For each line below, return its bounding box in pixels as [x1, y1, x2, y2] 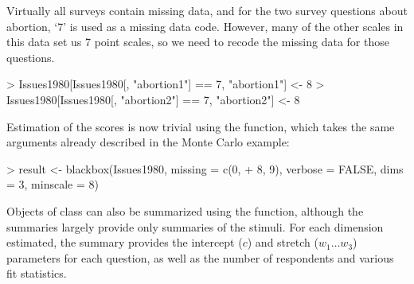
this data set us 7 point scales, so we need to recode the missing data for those [6, 33, 389, 50]
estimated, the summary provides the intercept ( [6, 234, 243, 251]
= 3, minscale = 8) [6, 176, 99, 193]
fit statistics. [6, 265, 67, 282]
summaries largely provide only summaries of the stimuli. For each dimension [6, 218, 384, 235]
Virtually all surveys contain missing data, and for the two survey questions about [6, 2, 408, 18]
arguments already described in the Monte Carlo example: [6, 134, 290, 150]
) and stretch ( [247, 234, 318, 251]
